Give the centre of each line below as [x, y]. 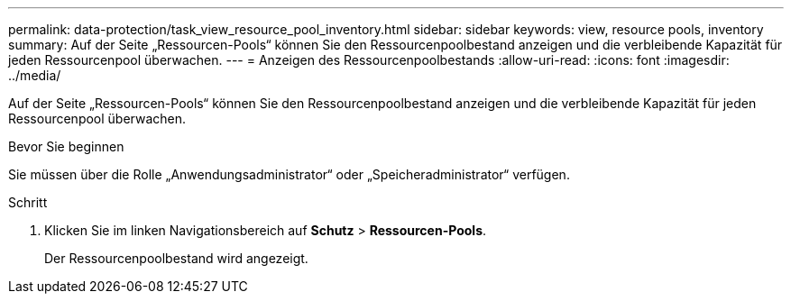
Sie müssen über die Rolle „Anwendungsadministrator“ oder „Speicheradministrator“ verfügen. [289, 174]
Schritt [28, 202]
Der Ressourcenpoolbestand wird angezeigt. [176, 258]
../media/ [35, 75]
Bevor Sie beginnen [66, 146]
